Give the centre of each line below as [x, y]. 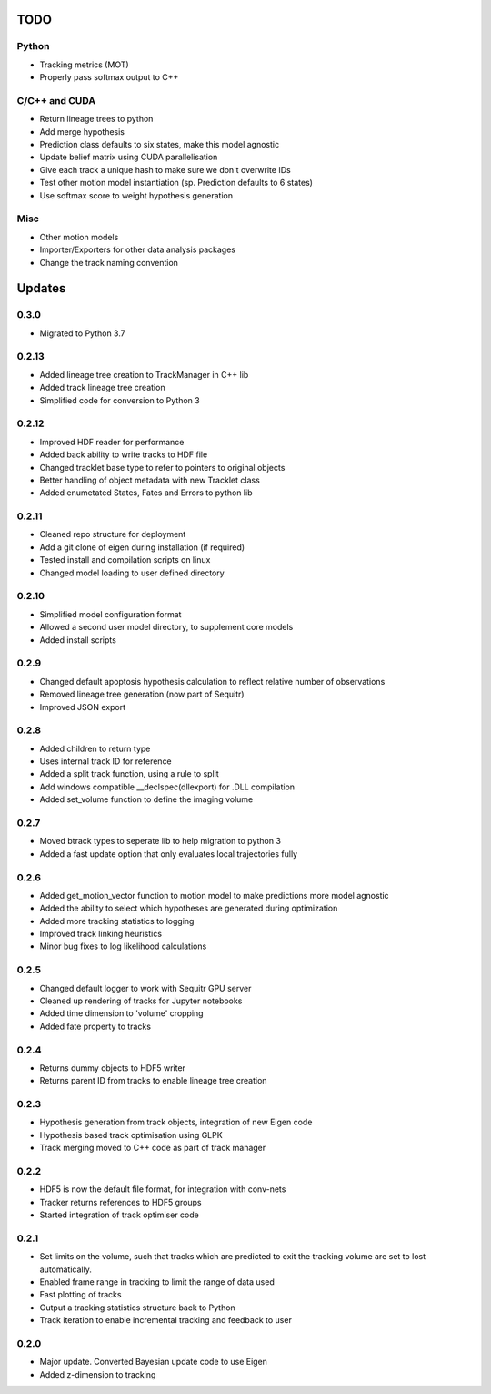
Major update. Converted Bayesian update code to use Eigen [154, 1362]
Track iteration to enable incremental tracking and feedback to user [166, 1320]
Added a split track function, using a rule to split [129, 774]
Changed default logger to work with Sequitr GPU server [145, 988]
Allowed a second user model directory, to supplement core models [166, 627]
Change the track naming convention [109, 262]
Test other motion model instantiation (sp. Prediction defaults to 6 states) [176, 183]
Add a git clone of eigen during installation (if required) [142, 547]
